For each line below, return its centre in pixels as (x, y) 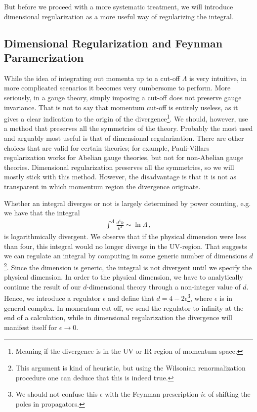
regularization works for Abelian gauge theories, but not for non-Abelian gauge (124, 157)
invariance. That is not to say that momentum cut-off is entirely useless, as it (121, 107)
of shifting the (229, 394)
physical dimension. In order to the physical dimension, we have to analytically (124, 277)
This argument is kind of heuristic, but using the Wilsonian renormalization (130, 368)
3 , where (200, 297)
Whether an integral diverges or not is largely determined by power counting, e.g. (128, 203)
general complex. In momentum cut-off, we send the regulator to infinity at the (124, 308)
